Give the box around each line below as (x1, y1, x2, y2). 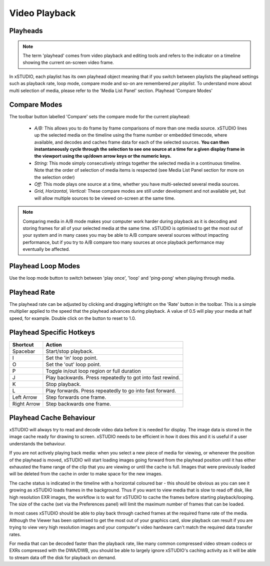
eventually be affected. (22, 246, 70, 252)
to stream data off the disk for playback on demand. (9, 554, 116, 560)
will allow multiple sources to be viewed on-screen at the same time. (34, 195, 175, 201)
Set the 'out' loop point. (45, 361, 101, 368)
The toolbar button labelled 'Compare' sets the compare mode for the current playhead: (9, 114, 190, 120)
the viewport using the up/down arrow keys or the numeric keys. (34, 153, 172, 159)
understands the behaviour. (9, 440, 66, 446)
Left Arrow (12, 393, 37, 400)
